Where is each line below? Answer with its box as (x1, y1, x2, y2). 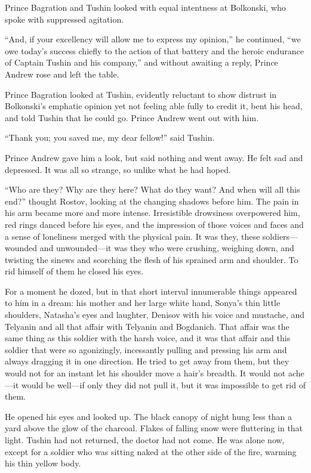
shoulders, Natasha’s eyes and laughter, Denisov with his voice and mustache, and (5, 308, 305, 321)
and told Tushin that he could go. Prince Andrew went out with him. (5, 111, 259, 123)
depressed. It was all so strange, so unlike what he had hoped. (5, 163, 231, 175)
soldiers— (262, 230, 298, 242)
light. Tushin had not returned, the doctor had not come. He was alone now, (5, 434, 285, 446)
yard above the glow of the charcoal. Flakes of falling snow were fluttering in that (5, 422, 303, 434)
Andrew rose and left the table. (5, 67, 119, 80)
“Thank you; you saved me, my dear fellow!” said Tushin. (5, 131, 215, 144)
